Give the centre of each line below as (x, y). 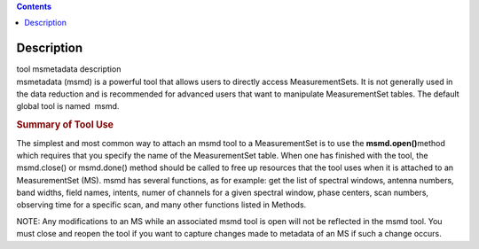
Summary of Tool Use (65, 125)
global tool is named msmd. (68, 106)
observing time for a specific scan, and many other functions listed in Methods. (161, 205)
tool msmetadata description (69, 69)
